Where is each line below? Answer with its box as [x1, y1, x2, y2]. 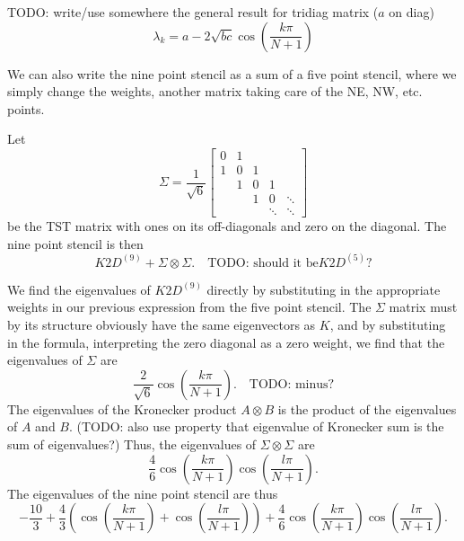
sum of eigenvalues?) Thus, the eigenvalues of [7, 434, 257, 453]
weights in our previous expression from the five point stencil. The [7, 297, 372, 316]
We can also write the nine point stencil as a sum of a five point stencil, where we [7, 64, 457, 83]
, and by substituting [329, 315, 446, 333]
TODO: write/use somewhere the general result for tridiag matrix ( [7, 3, 379, 21]
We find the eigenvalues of [7, 279, 151, 298]
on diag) [389, 3, 434, 21]
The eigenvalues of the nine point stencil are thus [7, 483, 278, 502]
